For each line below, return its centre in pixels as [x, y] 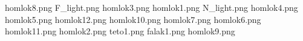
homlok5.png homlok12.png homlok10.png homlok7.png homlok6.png [133, 19]
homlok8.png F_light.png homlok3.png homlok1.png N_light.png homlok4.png [151, 7]
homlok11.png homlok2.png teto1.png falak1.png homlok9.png [120, 31]
